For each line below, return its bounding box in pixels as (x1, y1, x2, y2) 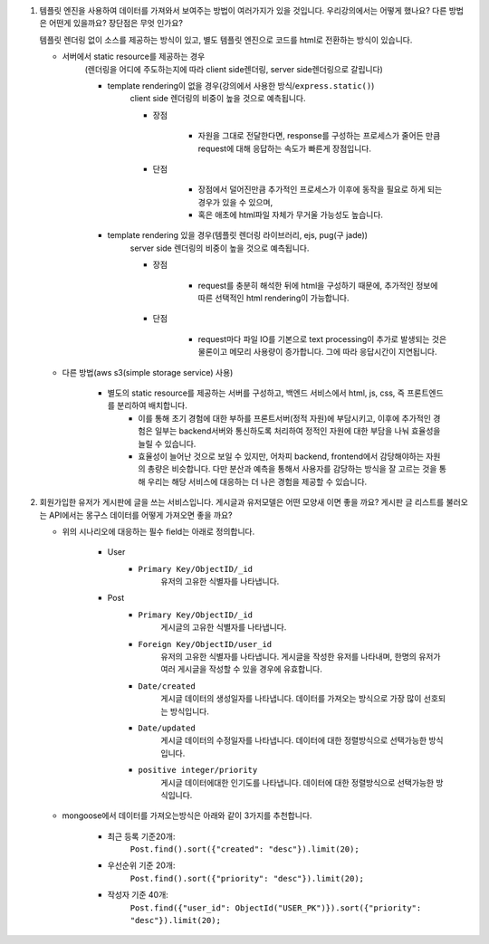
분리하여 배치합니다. (116, 400, 187, 411)
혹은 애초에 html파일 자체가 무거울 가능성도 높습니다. (197, 209, 384, 221)
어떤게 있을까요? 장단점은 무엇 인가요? (48, 18, 183, 29)
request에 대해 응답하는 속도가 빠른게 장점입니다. (197, 143, 371, 154)
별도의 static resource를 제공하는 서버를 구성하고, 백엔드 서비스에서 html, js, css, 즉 (107, 387, 405, 398)
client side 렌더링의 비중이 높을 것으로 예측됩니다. (129, 93, 306, 104)
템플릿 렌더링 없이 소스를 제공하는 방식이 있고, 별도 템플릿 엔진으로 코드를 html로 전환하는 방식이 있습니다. (39, 34, 413, 45)
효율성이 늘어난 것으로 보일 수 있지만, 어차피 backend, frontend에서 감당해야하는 (138, 451, 425, 462)
